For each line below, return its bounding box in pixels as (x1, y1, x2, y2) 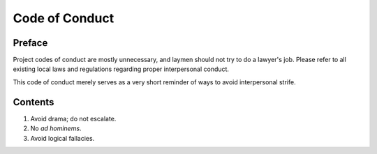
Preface (13, 37, 48, 49)
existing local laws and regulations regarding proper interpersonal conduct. (13, 65, 230, 73)
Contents (13, 96, 54, 108)
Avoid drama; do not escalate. (30, 114, 117, 123)
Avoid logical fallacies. (30, 134, 95, 142)
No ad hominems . (30, 124, 82, 132)
